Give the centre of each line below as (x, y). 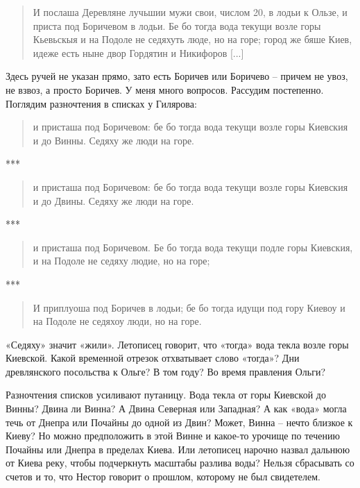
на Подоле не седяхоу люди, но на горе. (117, 321)
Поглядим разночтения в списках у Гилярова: (101, 103)
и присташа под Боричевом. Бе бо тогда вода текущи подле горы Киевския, (193, 247)
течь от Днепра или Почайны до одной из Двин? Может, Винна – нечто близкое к (179, 422)
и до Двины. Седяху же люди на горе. (113, 200)
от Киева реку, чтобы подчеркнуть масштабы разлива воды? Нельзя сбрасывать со (180, 463)
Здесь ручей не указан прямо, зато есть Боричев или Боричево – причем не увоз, (177, 76)
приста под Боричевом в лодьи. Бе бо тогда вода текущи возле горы (177, 25)
